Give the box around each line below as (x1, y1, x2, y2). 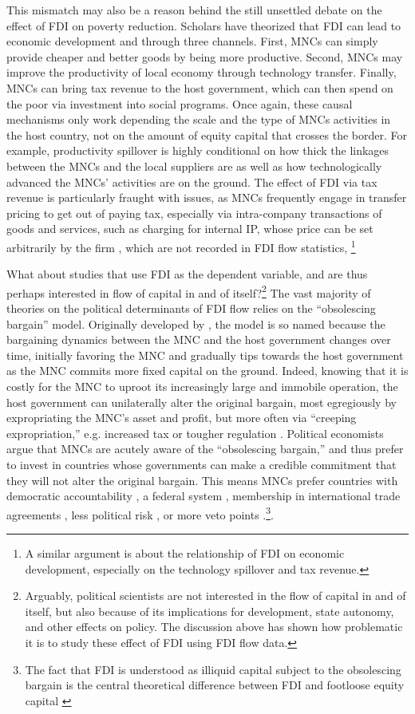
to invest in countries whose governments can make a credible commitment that (6, 456, 397, 472)
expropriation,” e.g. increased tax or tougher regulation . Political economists (6, 424, 384, 441)
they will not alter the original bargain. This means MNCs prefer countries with (6, 471, 398, 488)
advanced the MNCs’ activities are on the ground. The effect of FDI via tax (6, 173, 377, 190)
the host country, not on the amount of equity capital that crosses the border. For (6, 126, 407, 143)
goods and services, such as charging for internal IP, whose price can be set (6, 220, 373, 237)
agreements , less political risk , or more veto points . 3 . (6, 503, 274, 523)
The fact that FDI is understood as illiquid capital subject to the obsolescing (25, 661, 401, 677)
